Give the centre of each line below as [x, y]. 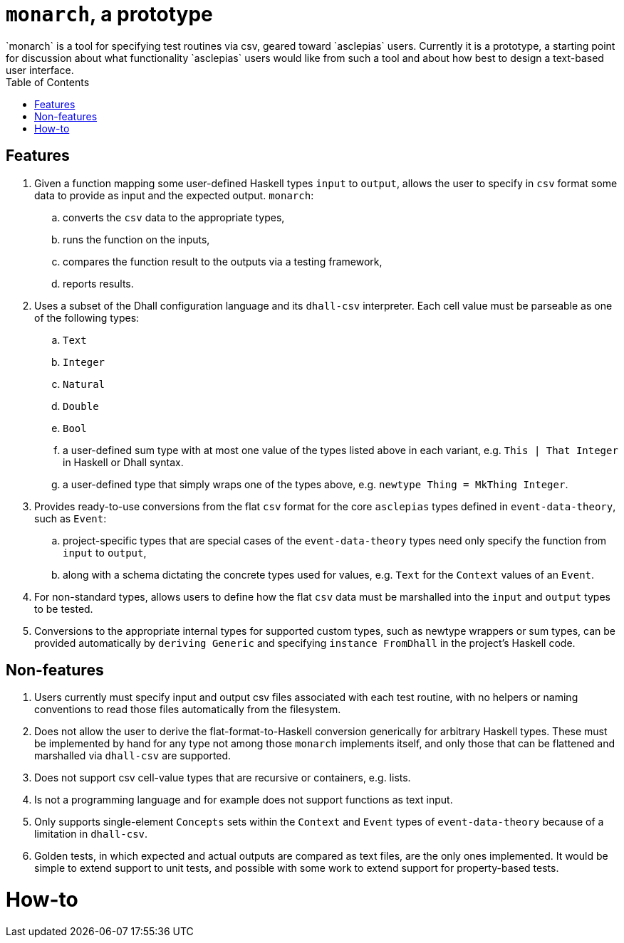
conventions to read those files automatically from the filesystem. [188, 710]
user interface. [40, 70]
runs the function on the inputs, [136, 239]
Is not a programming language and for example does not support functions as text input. [244, 800]
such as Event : [71, 518]
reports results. [98, 283]
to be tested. [64, 609]
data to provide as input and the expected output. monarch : [174, 195]
